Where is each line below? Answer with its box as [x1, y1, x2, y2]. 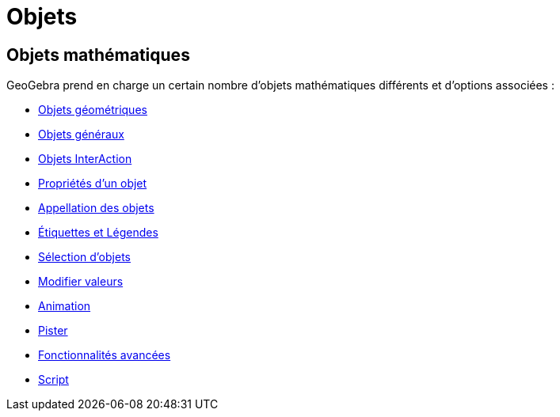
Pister [38, 324, 68, 338]
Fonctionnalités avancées [38, 348, 171, 362]
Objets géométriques [38, 103, 147, 117]
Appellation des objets [38, 201, 154, 215]
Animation [38, 299, 91, 313]
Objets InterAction [38, 152, 132, 166]
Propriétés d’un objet [38, 176, 147, 191]
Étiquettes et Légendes [38, 226, 158, 240]
